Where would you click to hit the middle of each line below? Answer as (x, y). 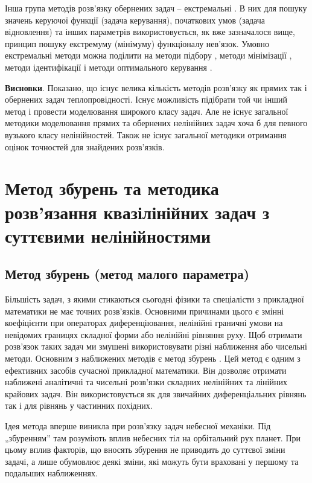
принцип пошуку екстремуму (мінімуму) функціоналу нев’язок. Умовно (137, 43)
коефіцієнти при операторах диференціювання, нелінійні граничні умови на (144, 323)
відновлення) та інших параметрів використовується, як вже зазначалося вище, (150, 32)
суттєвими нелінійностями (108, 235)
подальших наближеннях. (51, 473)
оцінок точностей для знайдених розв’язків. (85, 146)
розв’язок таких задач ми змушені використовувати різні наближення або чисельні (156, 346)
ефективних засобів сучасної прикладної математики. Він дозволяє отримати (146, 370)
